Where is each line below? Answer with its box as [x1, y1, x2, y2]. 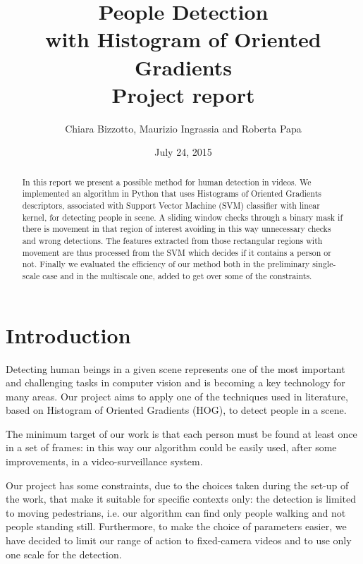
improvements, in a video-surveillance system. [6, 454, 203, 469]
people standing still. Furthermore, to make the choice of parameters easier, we [6, 519, 347, 534]
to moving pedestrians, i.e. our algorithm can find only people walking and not [6, 505, 346, 520]
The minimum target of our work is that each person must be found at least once [6, 426, 357, 441]
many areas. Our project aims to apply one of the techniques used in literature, [6, 388, 348, 403]
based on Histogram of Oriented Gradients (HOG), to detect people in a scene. [6, 403, 347, 417]
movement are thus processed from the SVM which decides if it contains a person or [22, 246, 331, 258]
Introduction [6, 320, 131, 349]
